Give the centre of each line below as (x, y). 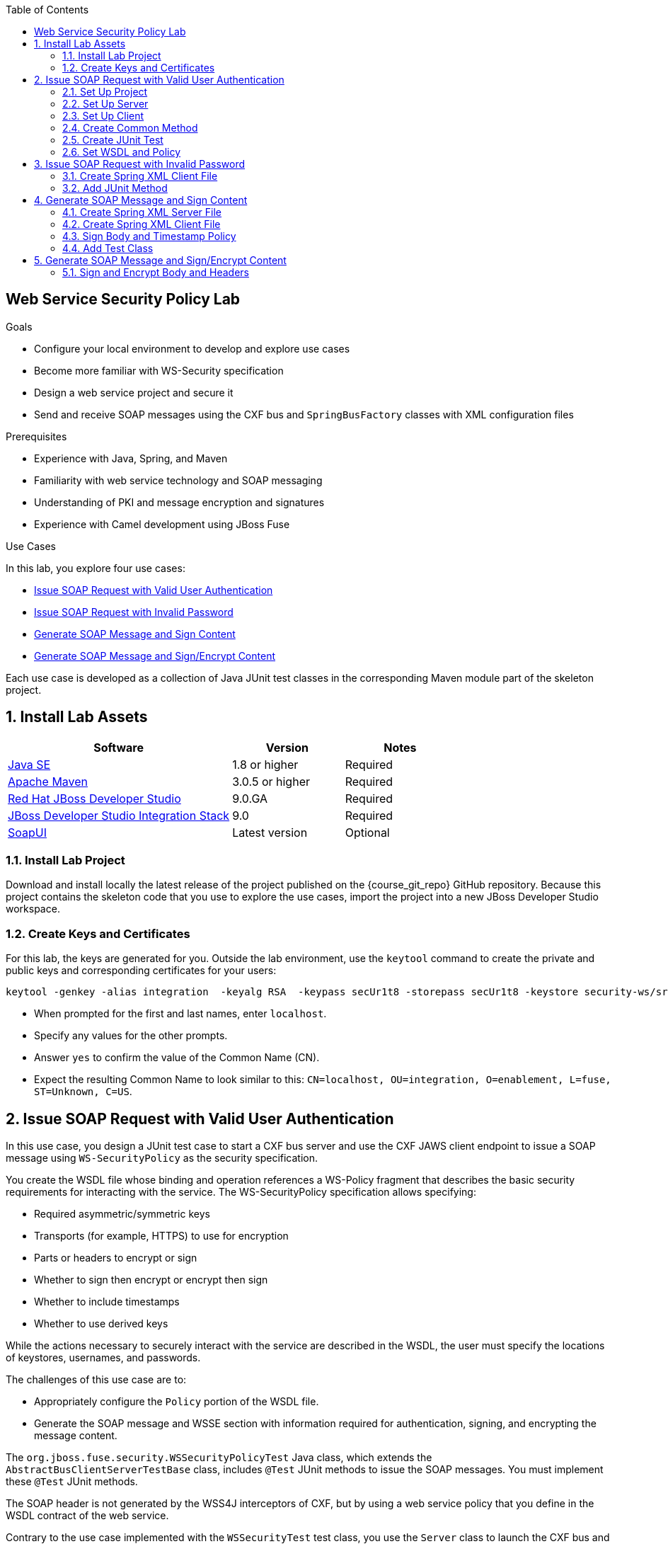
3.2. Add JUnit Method (115, 188)
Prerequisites (36, 436)
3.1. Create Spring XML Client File (140, 176)
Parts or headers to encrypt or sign (116, 1258)
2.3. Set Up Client (103, 116)
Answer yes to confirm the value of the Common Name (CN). (177, 1058)
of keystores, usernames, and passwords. (103, 1358)
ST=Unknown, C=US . (83, 1092)
